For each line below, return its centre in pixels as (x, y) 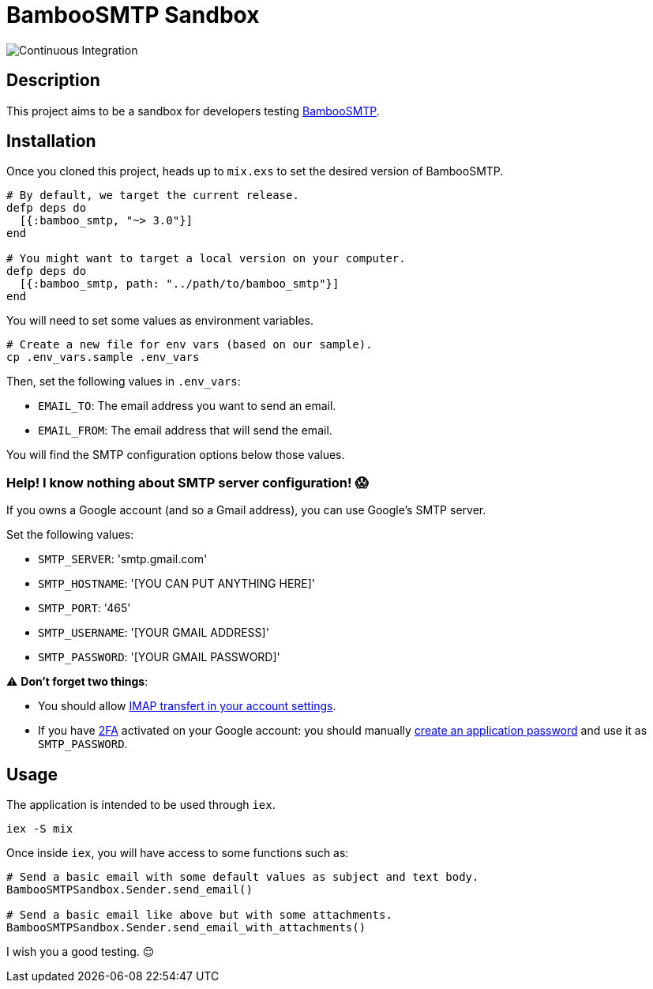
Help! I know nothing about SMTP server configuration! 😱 (188, 482)
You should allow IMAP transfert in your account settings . (187, 706)
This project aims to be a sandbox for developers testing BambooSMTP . (193, 111)
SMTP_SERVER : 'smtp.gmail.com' (123, 559)
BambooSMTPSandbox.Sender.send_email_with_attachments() (186, 928)
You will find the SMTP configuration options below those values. (176, 455)
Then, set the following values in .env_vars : (124, 382)
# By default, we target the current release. (153, 196)
